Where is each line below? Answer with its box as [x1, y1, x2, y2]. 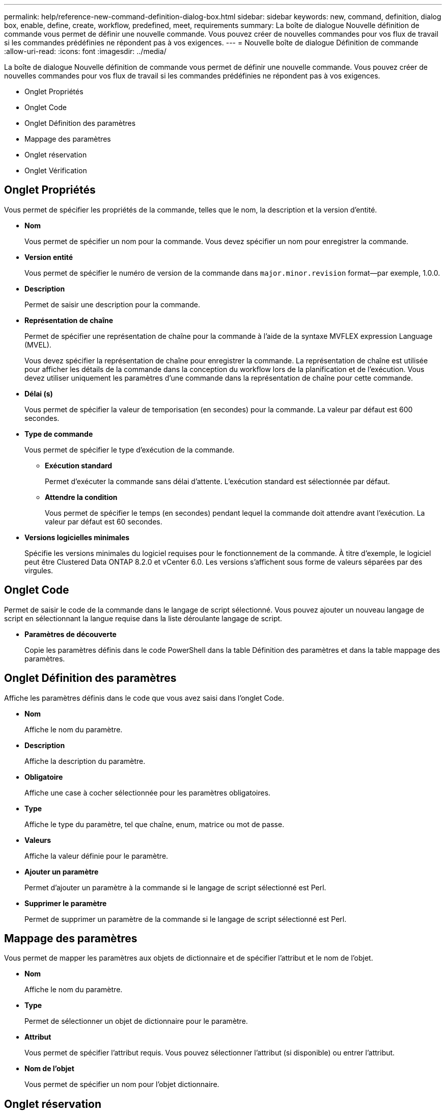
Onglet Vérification [24, 166, 87, 175]
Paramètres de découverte [24, 629, 117, 639]
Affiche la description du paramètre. [24, 756, 146, 765]
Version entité [24, 252, 73, 261]
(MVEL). [24, 340, 51, 349]
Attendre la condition [45, 492, 118, 501]
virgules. [24, 566, 53, 575]
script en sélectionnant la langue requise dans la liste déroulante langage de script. [4, 614, 283, 623]
